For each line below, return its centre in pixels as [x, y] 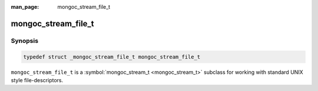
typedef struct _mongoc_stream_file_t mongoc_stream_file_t [112, 57]
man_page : [25, 7]
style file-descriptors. [37, 80]
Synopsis [24, 41]
